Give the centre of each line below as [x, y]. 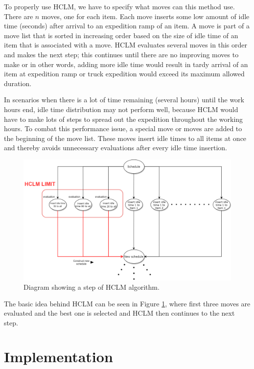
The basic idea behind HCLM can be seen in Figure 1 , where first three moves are [127, 303]
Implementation [58, 356]
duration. [18, 83]
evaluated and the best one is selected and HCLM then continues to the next [119, 313]
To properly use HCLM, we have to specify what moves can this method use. [119, 6]
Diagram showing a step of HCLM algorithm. [92, 287]
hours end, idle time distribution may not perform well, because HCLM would [121, 109]
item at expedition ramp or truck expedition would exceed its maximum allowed [124, 74]
